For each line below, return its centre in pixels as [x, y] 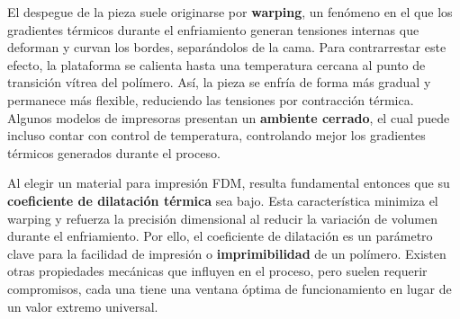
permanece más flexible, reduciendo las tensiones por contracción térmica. [211, 99]
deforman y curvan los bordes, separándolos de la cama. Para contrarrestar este [227, 47]
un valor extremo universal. [83, 306]
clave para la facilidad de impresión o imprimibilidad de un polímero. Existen [227, 253]
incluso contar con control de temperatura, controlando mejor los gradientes [216, 135]
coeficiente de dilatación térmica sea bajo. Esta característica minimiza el [223, 200]
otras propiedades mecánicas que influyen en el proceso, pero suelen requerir [217, 271]
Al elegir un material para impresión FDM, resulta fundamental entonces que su [229, 183]
